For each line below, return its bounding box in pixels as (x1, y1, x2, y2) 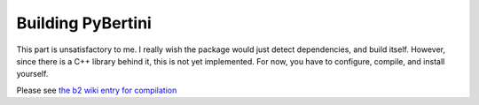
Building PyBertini (16, 13, 153, 33)
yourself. (16, 69, 49, 79)
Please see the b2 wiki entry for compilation (16, 85, 177, 95)
